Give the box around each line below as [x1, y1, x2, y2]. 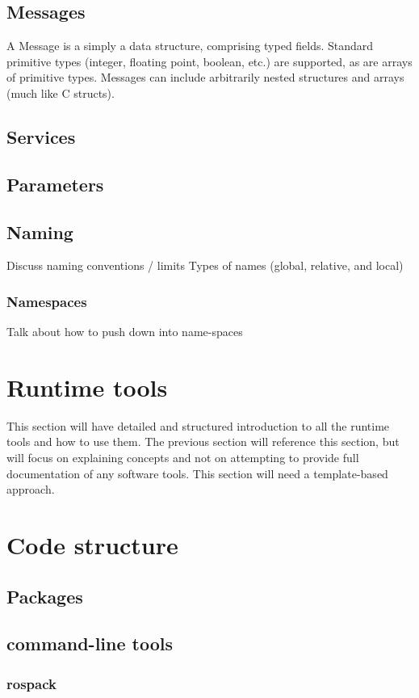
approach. [6, 481, 55, 498]
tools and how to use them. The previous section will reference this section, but [6, 433, 400, 450]
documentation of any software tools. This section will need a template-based [6, 465, 388, 481]
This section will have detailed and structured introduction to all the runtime [6, 417, 390, 434]
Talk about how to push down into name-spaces [6, 323, 243, 340]
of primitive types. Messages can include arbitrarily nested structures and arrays [6, 69, 404, 86]
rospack [6, 673, 57, 693]
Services [6, 124, 76, 149]
